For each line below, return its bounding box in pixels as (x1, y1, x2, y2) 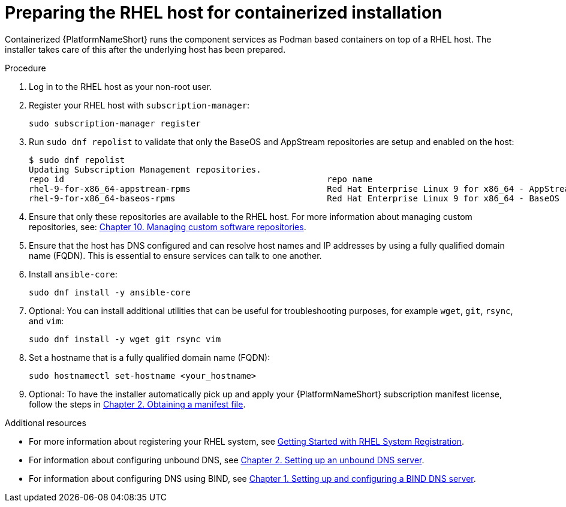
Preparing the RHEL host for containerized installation (5, 2, 442, 23)
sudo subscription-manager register (29, 118, 201, 128)
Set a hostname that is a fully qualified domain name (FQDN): (29, 352, 270, 363)
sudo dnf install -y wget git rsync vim (29, 334, 221, 344)
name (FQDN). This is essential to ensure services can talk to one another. (29, 250, 322, 261)
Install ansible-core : (29, 268, 118, 279)
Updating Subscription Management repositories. (29, 164, 261, 174)
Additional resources (5, 417, 86, 428)
